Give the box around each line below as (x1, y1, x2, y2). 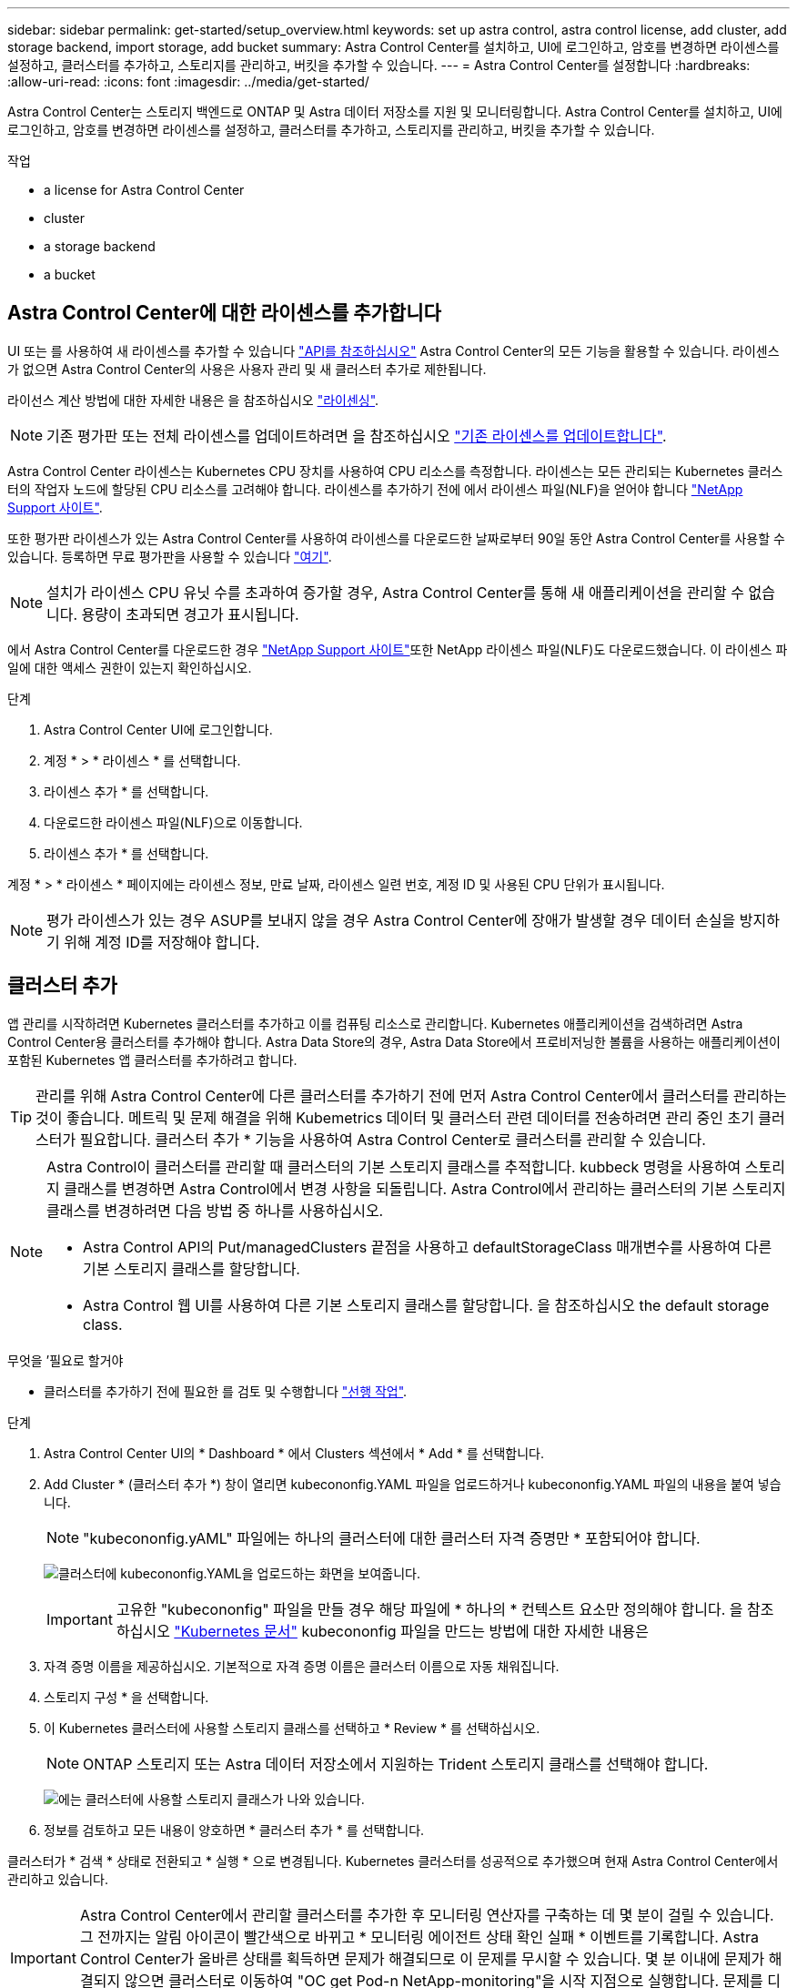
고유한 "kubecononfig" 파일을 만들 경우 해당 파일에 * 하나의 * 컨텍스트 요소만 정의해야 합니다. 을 (116, 1599, 743, 1618)
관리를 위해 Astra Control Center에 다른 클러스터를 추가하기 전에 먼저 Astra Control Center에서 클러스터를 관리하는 (35, 1086, 787, 1105)
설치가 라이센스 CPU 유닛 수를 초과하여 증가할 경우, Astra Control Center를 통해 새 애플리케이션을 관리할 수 (46, 583, 745, 602)
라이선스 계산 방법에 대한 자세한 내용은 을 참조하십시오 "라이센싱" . (7, 391, 379, 408)
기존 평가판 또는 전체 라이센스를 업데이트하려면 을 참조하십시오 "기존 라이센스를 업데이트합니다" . (46, 426, 667, 445)
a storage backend (44, 238, 156, 254)
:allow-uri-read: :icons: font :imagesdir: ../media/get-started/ (7, 74, 369, 89)
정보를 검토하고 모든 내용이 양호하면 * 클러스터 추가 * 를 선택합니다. (44, 1821, 425, 1838)
